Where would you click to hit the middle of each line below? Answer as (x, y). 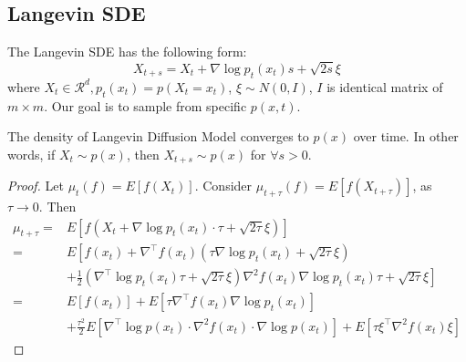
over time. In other (406, 136)
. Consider (223, 186)
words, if (31, 154)
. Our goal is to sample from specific (145, 105)
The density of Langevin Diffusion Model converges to (158, 136)
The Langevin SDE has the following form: (127, 52)
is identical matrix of (385, 86)
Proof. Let (36, 186)
